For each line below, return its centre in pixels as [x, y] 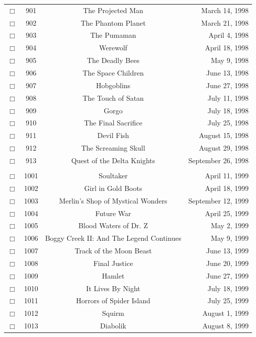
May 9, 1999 [230, 238]
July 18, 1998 [228, 110]
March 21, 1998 [225, 22]
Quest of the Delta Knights [113, 160]
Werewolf [113, 48]
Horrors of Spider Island [113, 300]
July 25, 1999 [228, 300]
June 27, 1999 [228, 275]
